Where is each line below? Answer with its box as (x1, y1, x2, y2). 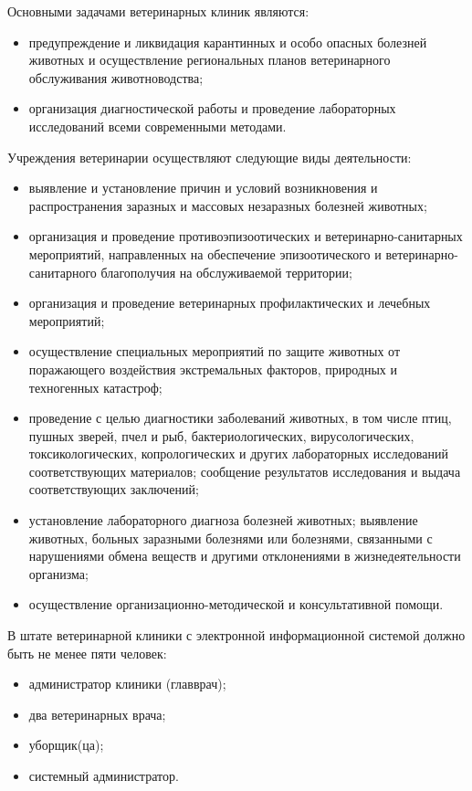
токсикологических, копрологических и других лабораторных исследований (28, 444, 448, 463)
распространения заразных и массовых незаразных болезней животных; (28, 195, 427, 215)
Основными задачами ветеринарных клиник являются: (7, 2, 309, 20)
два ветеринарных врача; (28, 704, 166, 723)
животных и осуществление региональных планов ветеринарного (28, 50, 391, 69)
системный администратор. (28, 766, 179, 785)
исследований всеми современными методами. (28, 116, 287, 135)
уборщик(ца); (28, 735, 104, 754)
